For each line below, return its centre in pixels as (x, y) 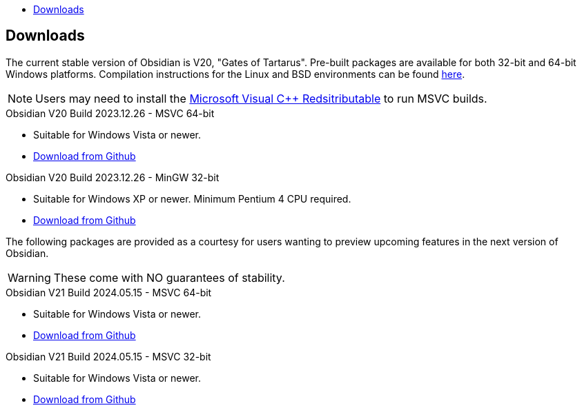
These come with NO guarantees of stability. (169, 277)
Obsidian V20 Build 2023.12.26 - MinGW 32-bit (113, 177)
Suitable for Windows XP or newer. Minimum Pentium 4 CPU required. (192, 198)
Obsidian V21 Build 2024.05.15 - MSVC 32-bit (108, 356)
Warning (29, 277)
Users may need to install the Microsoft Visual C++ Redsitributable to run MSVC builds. (261, 98)
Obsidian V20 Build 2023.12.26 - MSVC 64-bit (110, 113)
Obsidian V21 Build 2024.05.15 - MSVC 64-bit (109, 292)
